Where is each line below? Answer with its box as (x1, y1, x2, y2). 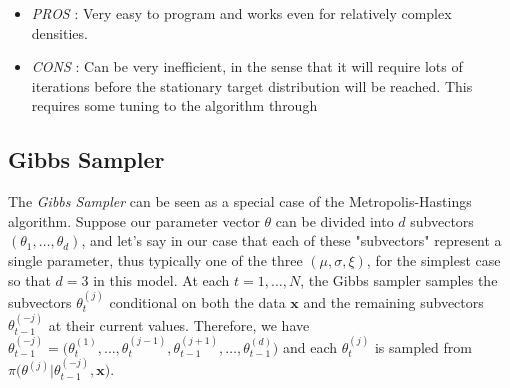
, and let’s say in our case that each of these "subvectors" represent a (81, 230, 502, 251)
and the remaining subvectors (303, 291, 484, 312)
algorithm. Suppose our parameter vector (8, 210, 260, 231)
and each (282, 336, 338, 357)
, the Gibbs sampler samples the (300, 269, 498, 290)
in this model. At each (93, 269, 230, 290)
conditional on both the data (109, 291, 286, 312)
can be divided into (275, 210, 394, 231)
